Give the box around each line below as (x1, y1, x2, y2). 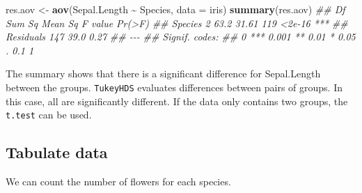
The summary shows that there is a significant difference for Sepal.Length (6, 66, 321, 81)
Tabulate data (6, 141, 108, 163)
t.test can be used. (6, 107, 92, 122)
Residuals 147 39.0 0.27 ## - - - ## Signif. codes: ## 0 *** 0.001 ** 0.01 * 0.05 (6, 29, 356, 44)
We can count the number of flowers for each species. (6, 174, 231, 189)
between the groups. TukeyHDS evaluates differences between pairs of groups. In (6, 79, 343, 94)
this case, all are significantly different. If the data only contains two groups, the (6, 93, 348, 108)
